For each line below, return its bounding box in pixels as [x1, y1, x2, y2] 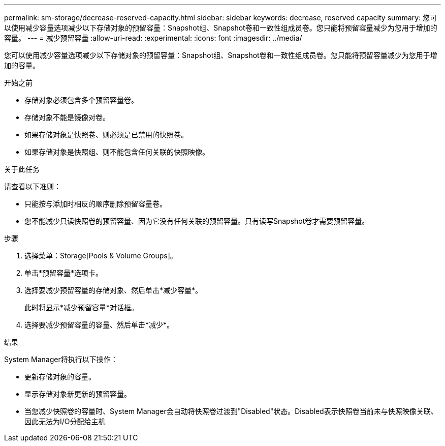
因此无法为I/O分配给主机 [24, 417, 106, 426]
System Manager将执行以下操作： [4, 355, 118, 364]
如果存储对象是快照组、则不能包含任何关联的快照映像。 [24, 147, 209, 156]
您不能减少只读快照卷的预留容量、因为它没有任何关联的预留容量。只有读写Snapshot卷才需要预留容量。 [24, 217, 369, 225]
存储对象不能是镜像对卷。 [24, 113, 110, 122]
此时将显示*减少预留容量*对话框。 [24, 303, 139, 312]
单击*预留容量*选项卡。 [24, 269, 103, 277]
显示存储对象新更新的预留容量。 [24, 390, 131, 398]
